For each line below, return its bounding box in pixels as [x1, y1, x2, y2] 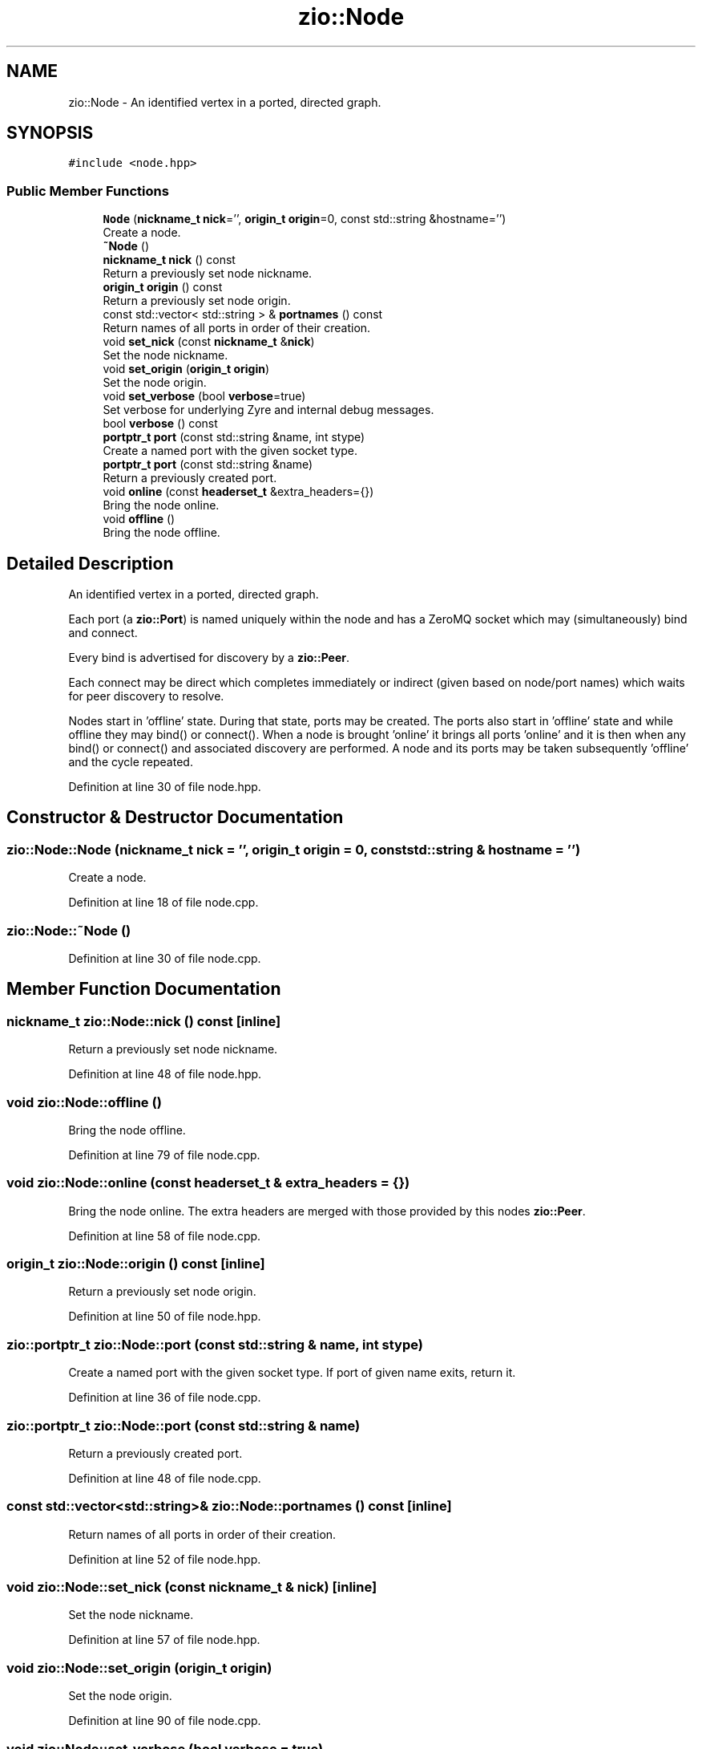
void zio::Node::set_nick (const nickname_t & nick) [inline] [6, 1579, 377, 1596]
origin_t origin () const [103, 280, 223, 294]
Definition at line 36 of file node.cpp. [68, 1390, 261, 1405]
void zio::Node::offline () [6, 1094, 162, 1110]
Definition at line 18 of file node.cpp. [68, 895, 259, 910]
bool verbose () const [103, 416, 218, 431]
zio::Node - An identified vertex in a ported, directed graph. [68, 95, 381, 109]
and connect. [68, 626, 138, 640]
